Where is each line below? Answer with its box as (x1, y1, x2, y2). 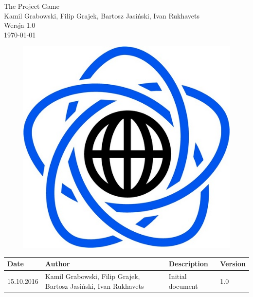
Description (168, 259, 208, 269)
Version (220, 259, 246, 269)
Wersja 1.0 (4, 20, 36, 30)
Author (45, 259, 70, 269)
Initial (168, 271, 187, 281)
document (168, 280, 198, 291)
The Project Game (4, 1, 59, 11)
